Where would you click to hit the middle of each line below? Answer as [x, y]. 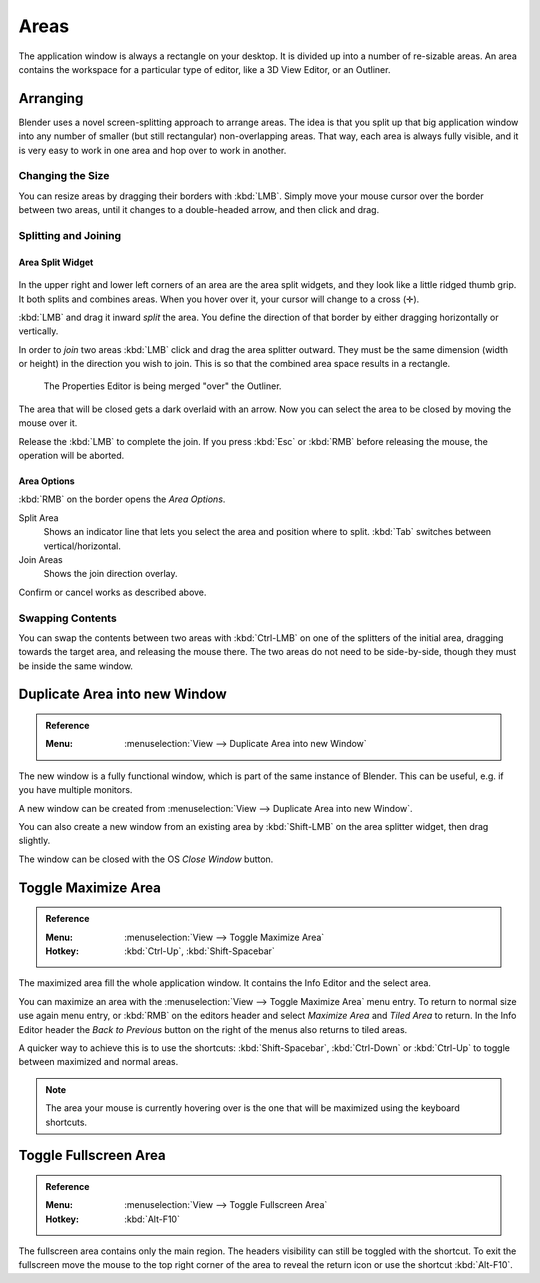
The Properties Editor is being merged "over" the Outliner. [162, 386]
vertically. [38, 331]
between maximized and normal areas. [98, 1062]
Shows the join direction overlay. [110, 574]
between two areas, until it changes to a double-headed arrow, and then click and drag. [199, 210]
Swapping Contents [67, 618]
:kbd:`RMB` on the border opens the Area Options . [122, 499]
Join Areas [41, 559]
